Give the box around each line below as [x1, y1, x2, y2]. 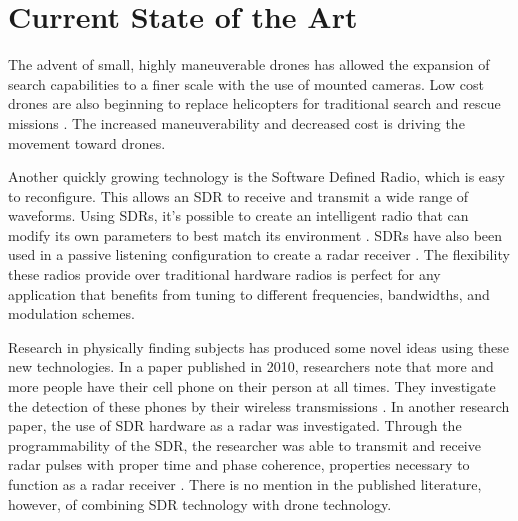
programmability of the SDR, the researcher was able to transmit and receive [8, 434, 481, 455]
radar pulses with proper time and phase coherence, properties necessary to [8, 454, 470, 475]
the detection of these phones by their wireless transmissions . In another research [8, 395, 510, 416]
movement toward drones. [8, 132, 166, 153]
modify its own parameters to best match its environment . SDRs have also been [8, 224, 503, 245]
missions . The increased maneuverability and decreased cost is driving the [8, 112, 465, 133]
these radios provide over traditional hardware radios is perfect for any [8, 264, 441, 285]
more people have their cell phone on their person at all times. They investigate [8, 376, 496, 397]
